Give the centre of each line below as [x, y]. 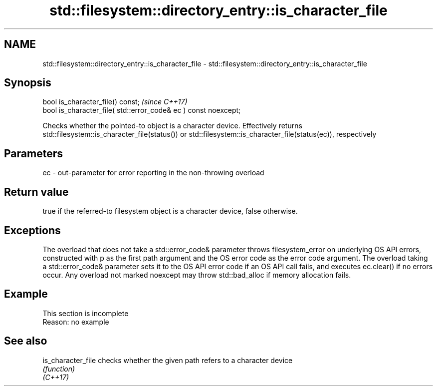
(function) [59, 369]
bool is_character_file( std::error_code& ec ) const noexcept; [142, 110]
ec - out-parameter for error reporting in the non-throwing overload [153, 173]
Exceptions [32, 230]
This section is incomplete [86, 313]
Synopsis [28, 83]
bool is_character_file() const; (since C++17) [115, 102]
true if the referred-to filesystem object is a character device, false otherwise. [170, 211]
